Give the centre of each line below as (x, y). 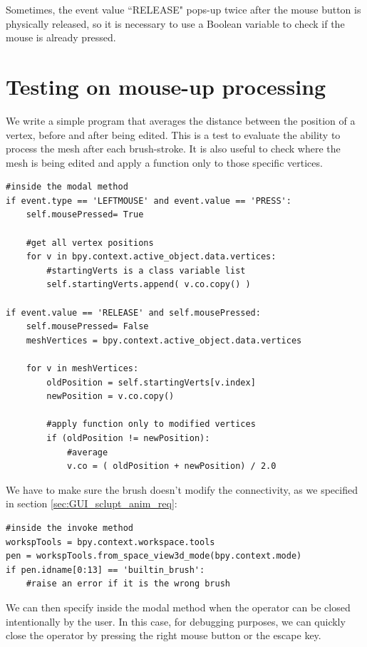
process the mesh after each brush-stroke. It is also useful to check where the (173, 149)
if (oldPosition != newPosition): (128, 438)
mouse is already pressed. (61, 37)
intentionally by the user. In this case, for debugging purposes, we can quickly (176, 621)
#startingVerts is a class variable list (146, 270)
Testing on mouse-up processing (166, 86)
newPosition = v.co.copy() (110, 397)
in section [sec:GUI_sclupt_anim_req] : (92, 503)
